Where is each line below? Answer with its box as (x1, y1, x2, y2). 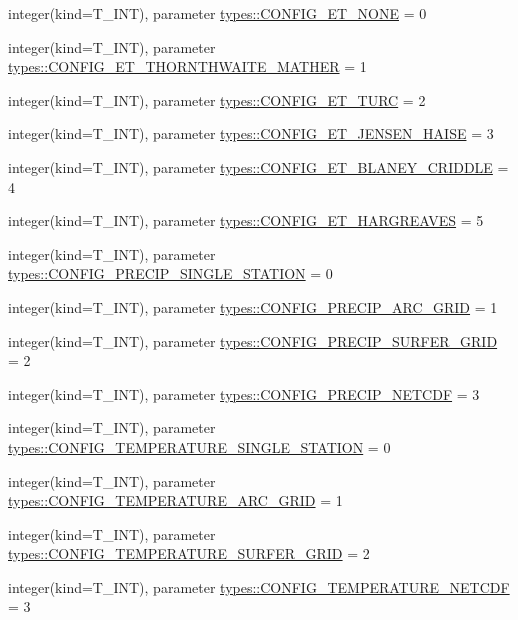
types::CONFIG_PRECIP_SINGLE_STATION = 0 (8, 263, 333, 284)
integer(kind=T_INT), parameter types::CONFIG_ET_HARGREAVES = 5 (8, 210, 484, 231)
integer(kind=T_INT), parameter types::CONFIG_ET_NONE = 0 (8, 3, 427, 23)
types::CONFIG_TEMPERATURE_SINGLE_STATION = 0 (8, 436, 391, 457)
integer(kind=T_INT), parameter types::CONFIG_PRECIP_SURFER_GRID (8, 330, 498, 351)
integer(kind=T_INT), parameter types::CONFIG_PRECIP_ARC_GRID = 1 (8, 296, 498, 317)
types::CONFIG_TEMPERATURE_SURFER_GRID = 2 (8, 543, 370, 564)
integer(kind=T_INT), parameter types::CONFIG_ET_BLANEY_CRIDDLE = (8, 156, 509, 177)
